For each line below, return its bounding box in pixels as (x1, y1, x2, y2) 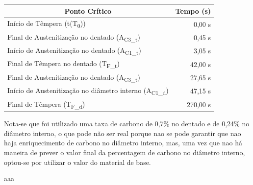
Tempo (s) (175, 5, 211, 16)
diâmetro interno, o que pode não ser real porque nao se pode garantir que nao (4, 128, 241, 138)
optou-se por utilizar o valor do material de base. (4, 157, 151, 167)
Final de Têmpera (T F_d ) (7, 98, 85, 110)
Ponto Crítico (64, 5, 112, 16)
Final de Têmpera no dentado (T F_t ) (7, 58, 120, 70)
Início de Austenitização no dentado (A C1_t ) (7, 45, 141, 56)
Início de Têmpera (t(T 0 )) (7, 18, 86, 30)
